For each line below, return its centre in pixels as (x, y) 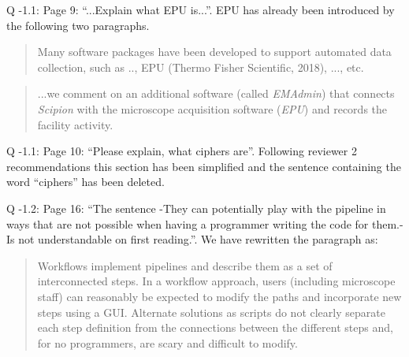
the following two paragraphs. (78, 25)
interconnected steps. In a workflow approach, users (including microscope (216, 281)
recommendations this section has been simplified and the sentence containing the (204, 166)
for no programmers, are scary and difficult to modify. (167, 342)
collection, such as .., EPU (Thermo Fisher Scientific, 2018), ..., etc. (201, 67)
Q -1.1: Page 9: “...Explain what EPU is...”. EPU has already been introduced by (201, 9)
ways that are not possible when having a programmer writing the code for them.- (205, 223)
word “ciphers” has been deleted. (86, 182)
